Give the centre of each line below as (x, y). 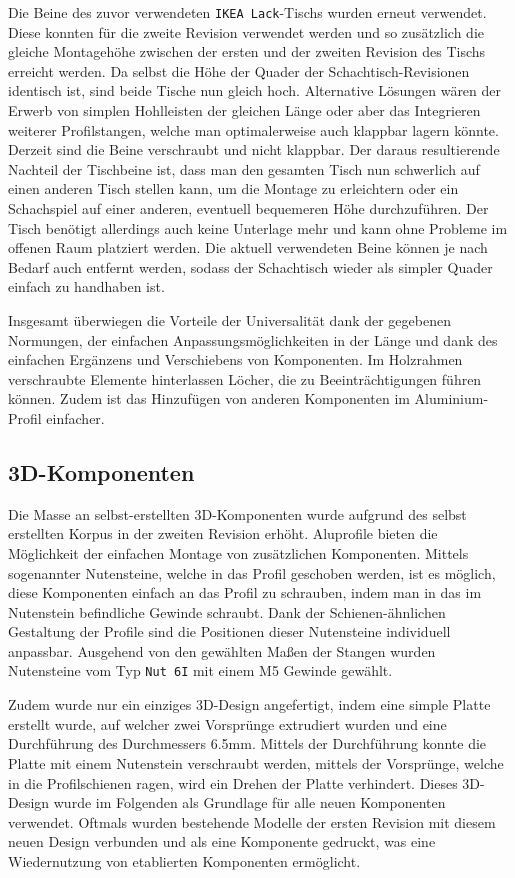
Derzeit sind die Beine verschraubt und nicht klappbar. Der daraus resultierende (254, 149)
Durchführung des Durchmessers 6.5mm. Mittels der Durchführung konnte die (247, 743)
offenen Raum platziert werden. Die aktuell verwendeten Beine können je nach (248, 247)
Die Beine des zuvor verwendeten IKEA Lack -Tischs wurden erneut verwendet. (247, 12)
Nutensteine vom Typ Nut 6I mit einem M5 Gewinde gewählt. (200, 670)
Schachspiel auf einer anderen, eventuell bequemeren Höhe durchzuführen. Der (248, 208)
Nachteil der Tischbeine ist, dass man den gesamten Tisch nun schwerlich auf (244, 168)
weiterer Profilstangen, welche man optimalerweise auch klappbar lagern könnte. (253, 129)
